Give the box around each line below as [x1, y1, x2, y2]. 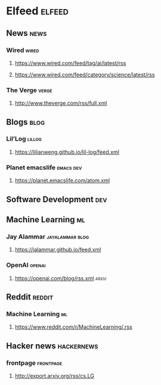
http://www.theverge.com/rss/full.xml [14, 100, 107, 107]
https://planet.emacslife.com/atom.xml [14, 177, 110, 184]
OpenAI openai [6, 261, 46, 270]
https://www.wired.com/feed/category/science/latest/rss [14, 71, 155, 78]
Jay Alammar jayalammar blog [6, 232, 89, 240]
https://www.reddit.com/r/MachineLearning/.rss [14, 323, 132, 331]
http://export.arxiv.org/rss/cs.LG [14, 372, 94, 379]
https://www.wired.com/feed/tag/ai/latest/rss [14, 59, 126, 66]
